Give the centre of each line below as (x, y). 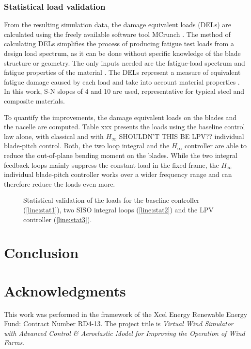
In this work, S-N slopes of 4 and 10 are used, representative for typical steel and (124, 91)
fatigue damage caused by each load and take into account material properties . (122, 81)
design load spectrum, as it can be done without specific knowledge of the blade (122, 53)
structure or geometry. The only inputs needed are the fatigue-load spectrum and (125, 62)
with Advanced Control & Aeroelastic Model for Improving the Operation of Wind (125, 333)
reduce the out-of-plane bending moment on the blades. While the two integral (121, 155)
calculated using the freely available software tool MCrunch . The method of (117, 34)
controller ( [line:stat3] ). (58, 219)
